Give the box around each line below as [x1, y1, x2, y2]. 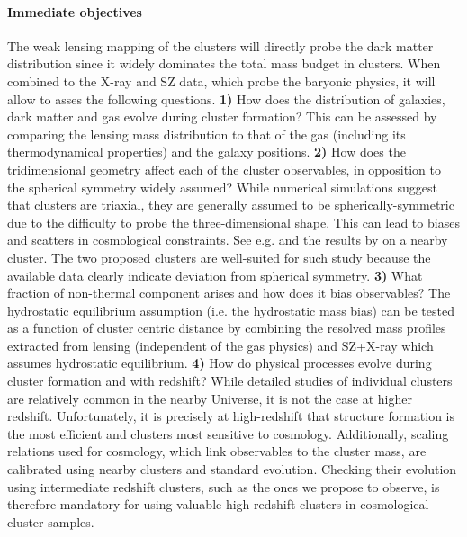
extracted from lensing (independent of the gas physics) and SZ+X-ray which [7, 336, 434, 354]
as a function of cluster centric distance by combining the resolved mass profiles [7, 318, 446, 337]
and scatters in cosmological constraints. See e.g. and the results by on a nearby [7, 230, 448, 249]
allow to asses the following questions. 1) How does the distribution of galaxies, [7, 89, 445, 108]
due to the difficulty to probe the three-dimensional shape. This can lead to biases [7, 212, 460, 231]
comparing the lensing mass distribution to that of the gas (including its [7, 124, 406, 143]
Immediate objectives [7, 2, 142, 21]
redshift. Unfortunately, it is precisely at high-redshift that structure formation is [7, 407, 455, 425]
